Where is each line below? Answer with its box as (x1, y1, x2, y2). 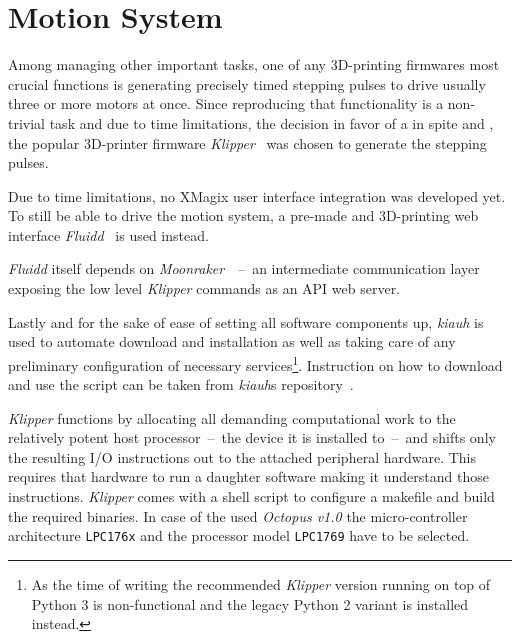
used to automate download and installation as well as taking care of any (8, 331, 456, 352)
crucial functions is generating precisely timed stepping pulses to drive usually (8, 73, 486, 94)
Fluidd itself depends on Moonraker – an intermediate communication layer (8, 258, 480, 279)
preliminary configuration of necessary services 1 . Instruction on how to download (8, 351, 503, 375)
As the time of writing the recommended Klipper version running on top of (31, 573, 491, 594)
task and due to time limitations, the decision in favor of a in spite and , (49, 112, 494, 133)
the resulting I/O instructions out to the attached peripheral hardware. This (8, 446, 477, 467)
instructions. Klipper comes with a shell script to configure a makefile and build (8, 486, 495, 507)
